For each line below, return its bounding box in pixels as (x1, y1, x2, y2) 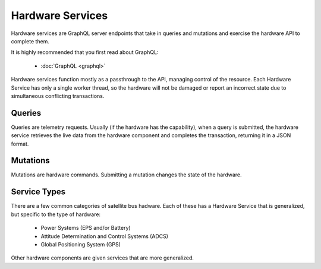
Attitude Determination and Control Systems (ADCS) (40, 232, 169, 240)
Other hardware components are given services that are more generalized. (11, 254, 194, 261)
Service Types (11, 187, 66, 197)
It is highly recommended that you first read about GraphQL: (11, 49, 159, 56)
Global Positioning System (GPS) (40, 240, 121, 248)
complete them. (11, 37, 50, 45)
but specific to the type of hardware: (11, 211, 101, 218)
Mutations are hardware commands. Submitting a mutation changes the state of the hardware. (11, 171, 242, 178)
